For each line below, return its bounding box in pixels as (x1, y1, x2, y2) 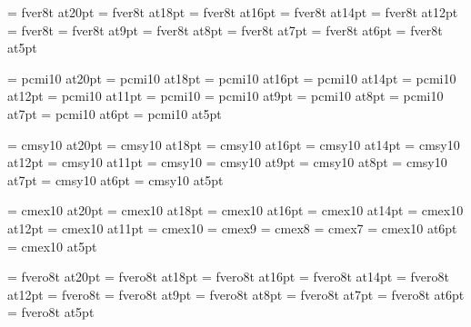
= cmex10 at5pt (7, 236, 97, 255)
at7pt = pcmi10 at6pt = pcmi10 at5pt (7, 104, 222, 123)
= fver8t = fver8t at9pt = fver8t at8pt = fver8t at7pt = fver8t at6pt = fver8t (7, 20, 443, 39)
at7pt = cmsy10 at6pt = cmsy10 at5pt (7, 170, 224, 189)
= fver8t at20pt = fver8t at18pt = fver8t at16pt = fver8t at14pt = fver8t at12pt (7, 3, 458, 21)
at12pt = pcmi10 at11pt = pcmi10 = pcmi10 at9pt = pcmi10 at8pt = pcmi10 (7, 86, 444, 105)
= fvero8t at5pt (7, 302, 95, 322)
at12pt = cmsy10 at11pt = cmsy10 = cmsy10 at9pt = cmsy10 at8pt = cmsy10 (7, 153, 447, 172)
